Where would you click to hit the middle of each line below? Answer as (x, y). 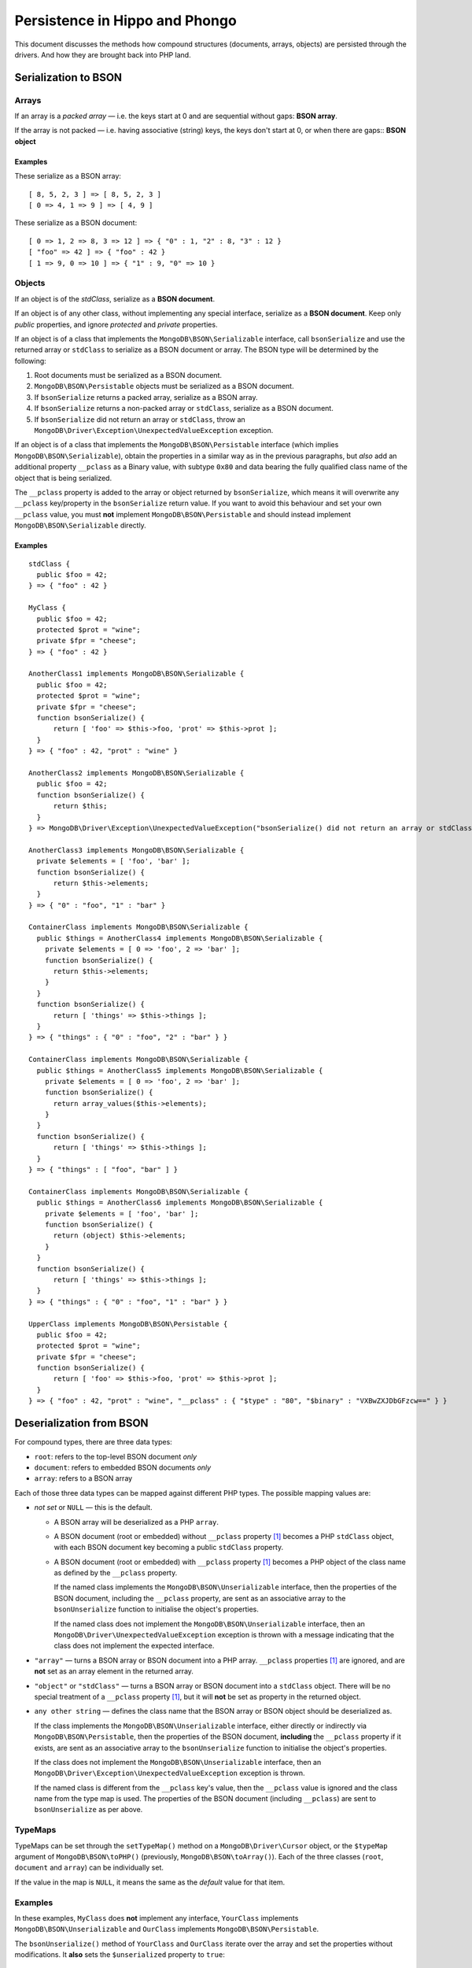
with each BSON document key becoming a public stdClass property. (169, 1548)
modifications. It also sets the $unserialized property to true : (120, 1955)
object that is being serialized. (63, 478)
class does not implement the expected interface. (134, 1646)
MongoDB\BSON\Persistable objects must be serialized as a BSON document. (164, 387)
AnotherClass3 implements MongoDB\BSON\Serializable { (136, 850)
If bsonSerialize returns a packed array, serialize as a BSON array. (146, 397)
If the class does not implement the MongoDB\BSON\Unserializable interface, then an (178, 1762)
